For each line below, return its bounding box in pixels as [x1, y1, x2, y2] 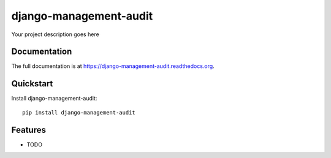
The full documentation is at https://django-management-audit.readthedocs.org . [11, 62, 215, 70]
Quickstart [11, 78, 53, 89]
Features [11, 124, 46, 135]
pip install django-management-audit [22, 109, 136, 116]
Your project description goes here [11, 31, 99, 38]
